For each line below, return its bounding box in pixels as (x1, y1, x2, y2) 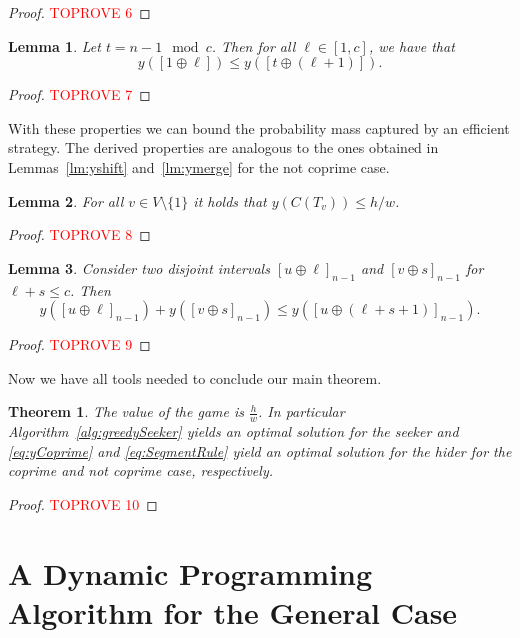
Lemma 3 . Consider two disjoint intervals (8, 257, 270, 278)
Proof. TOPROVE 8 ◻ (8, 224, 151, 245)
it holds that (193, 190, 267, 211)
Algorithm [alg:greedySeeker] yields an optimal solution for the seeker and (8, 421, 459, 442)
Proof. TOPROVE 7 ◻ (8, 84, 151, 105)
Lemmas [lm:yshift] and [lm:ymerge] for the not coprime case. (8, 156, 390, 177)
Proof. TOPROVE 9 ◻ (8, 334, 151, 355)
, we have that (368, 35, 455, 56)
